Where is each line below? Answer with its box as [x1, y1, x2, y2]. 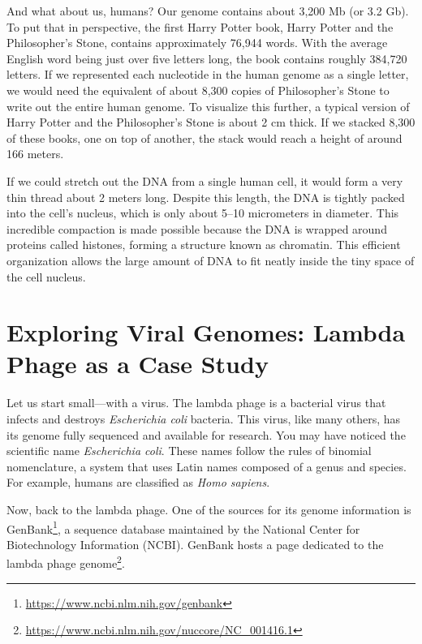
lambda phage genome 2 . [6, 552, 125, 572]
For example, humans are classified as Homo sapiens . [6, 474, 270, 491]
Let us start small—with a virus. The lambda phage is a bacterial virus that [6, 394, 386, 411]
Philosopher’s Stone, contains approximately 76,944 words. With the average [6, 34, 388, 51]
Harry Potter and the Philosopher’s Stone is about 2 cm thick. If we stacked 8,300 [6, 114, 416, 131]
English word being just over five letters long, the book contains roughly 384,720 [6, 49, 407, 67]
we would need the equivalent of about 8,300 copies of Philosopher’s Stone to [6, 81, 390, 98]
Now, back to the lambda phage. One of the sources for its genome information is [6, 500, 411, 517]
